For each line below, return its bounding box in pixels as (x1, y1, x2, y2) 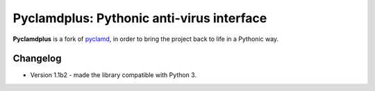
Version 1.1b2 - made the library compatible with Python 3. (30, 71, 197, 79)
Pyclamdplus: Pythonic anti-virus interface (12, 10, 267, 26)
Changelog (12, 53, 62, 65)
